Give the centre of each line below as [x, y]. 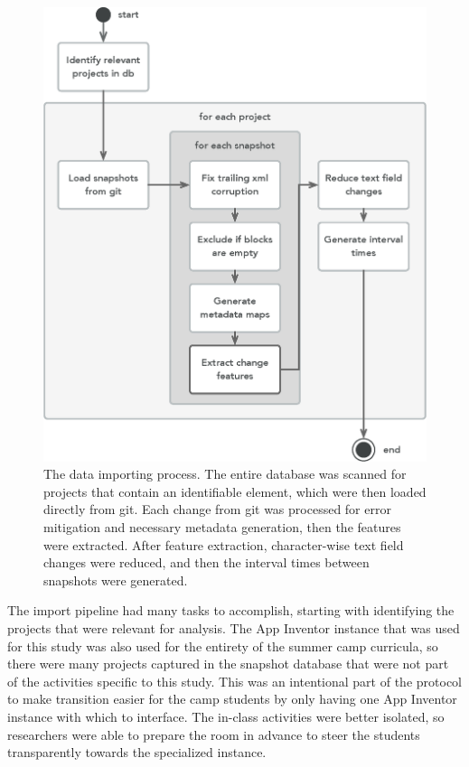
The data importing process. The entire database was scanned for [225, 474]
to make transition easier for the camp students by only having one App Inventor [232, 699]
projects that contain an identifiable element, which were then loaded [235, 491]
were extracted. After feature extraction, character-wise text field [224, 544]
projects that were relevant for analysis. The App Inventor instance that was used [234, 627]
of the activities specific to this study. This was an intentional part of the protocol [234, 681]
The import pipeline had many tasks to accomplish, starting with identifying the [231, 610]
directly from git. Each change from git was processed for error [217, 509]
